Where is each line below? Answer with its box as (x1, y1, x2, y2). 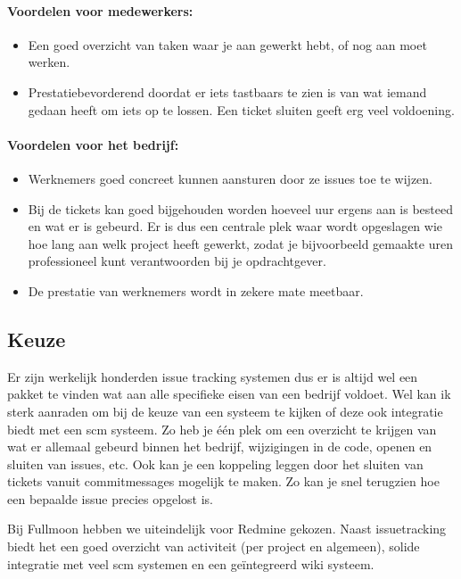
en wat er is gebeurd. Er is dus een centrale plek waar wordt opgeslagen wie (28, 217, 443, 236)
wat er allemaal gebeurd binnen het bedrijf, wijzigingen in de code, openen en (7, 437, 432, 456)
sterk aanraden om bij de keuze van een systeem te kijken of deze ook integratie (7, 401, 443, 420)
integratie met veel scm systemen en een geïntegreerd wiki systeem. (7, 554, 375, 573)
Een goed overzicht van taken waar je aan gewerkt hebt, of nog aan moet (28, 35, 427, 54)
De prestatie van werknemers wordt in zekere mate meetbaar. (28, 281, 364, 300)
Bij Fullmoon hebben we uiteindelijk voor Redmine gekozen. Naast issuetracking (7, 519, 447, 538)
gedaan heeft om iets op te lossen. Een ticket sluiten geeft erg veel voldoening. (28, 100, 455, 119)
